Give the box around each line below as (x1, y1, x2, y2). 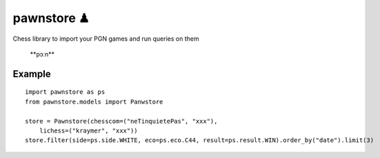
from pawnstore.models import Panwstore (25, 97, 163, 106)
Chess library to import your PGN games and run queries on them (12, 34, 199, 43)
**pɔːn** (30, 50, 55, 58)
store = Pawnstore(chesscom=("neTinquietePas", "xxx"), (25, 117, 218, 125)
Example (12, 68, 51, 79)
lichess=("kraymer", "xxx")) (39, 126, 138, 135)
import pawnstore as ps (25, 88, 106, 96)
